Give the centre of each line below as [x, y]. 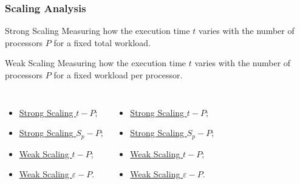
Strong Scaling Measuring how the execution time [97, 31]
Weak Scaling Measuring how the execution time [96, 63]
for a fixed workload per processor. [118, 75]
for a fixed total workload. [102, 42]
